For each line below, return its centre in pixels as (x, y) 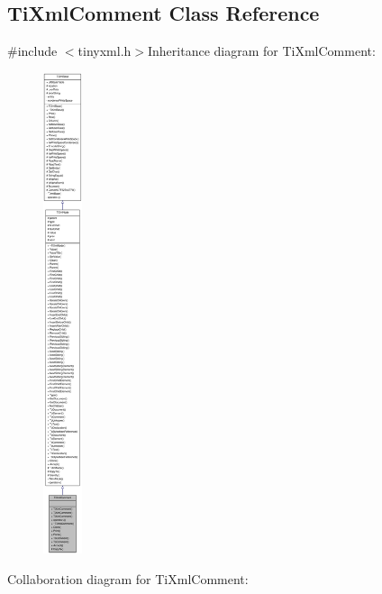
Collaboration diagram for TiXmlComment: (128, 578)
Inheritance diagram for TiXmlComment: (261, 51)
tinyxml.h (105, 51)
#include (32, 51)
